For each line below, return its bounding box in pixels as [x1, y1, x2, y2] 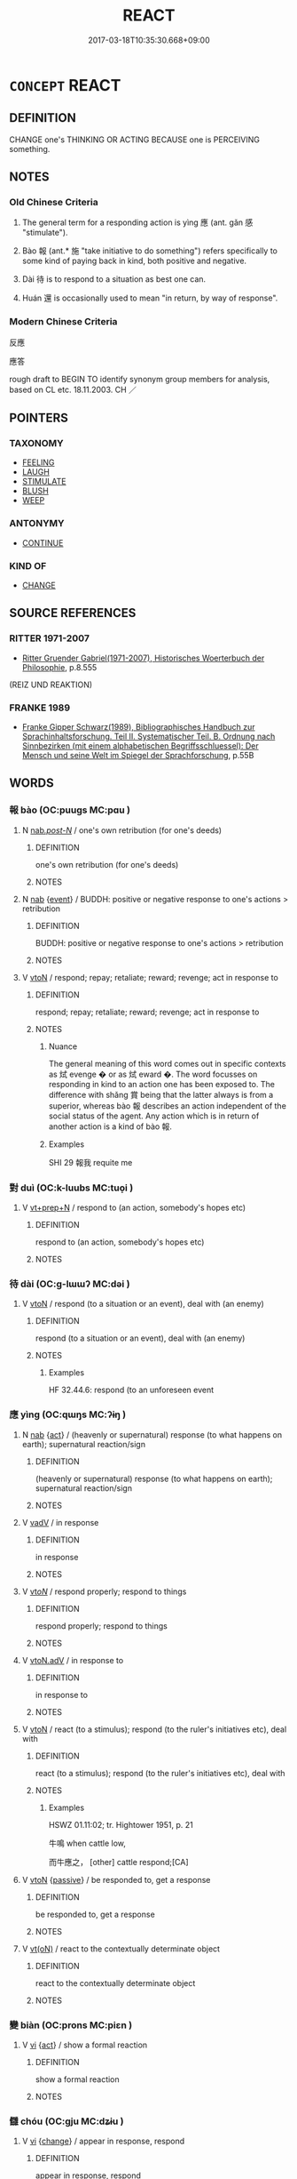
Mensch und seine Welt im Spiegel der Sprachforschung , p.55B [21, 750, 254, 760]
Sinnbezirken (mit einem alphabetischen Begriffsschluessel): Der [21, 741, 259, 751]
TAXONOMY [9, 437, 64, 450]
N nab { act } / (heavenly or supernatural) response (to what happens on [21, 1429, 282, 1440]
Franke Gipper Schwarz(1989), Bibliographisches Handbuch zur [21, 722, 255, 732]
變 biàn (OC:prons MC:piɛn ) [9, 2019, 133, 2031]
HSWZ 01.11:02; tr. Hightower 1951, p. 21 [48, 1819, 193, 1830]
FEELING [21, 457, 55, 468]
